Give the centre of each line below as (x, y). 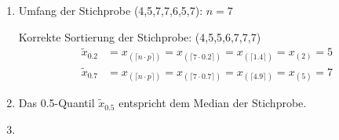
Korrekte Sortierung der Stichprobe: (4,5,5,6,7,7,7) (140, 36)
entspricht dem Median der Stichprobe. (213, 103)
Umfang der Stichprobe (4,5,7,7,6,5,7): (111, 10)
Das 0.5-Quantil (56, 103)
